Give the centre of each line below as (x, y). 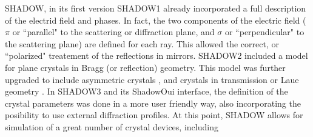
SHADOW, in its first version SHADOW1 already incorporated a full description (156, 8)
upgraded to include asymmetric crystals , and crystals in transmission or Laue (152, 79)
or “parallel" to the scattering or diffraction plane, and (113, 32)
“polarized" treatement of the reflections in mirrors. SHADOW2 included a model (156, 55)
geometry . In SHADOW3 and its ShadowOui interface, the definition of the (146, 91)
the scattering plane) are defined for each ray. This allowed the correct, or (142, 43)
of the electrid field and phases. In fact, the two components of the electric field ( (156, 20)
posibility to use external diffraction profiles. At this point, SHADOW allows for (154, 115)
